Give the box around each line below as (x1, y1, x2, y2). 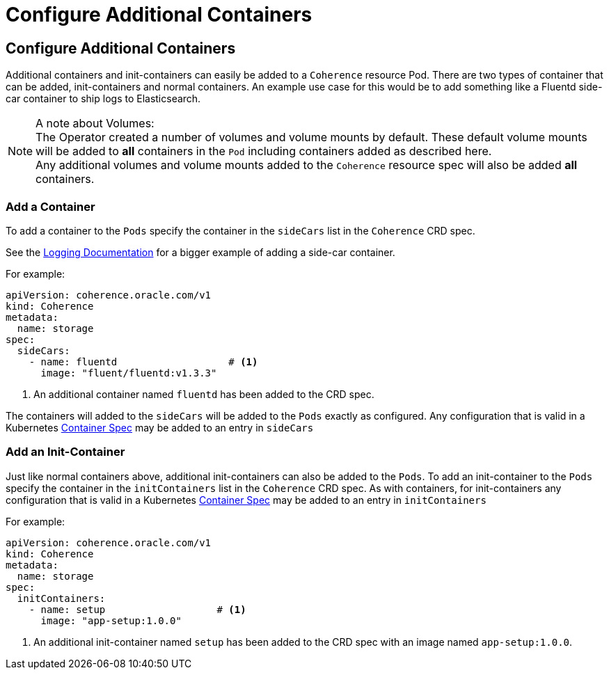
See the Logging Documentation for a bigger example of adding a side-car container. (6, 246, 395, 258)
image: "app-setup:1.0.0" (40, 614, 182, 626)
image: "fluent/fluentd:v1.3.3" (40, 367, 217, 379)
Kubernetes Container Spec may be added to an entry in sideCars (6, 421, 314, 434)
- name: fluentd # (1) (29, 356, 258, 367)
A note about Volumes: (35, 116, 155, 131)
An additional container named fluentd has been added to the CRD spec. (33, 388, 374, 400)
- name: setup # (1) (29, 603, 246, 615)
